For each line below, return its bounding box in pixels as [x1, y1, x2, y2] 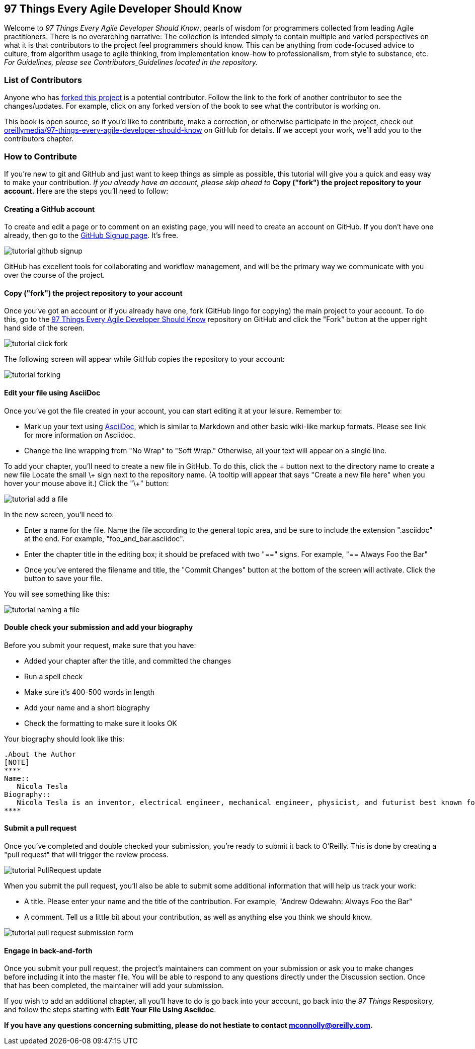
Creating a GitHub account [4, 204, 95, 213]
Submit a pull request [4, 824, 77, 833]
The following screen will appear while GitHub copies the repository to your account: [4, 355, 285, 364]
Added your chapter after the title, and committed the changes [24, 656, 231, 665]
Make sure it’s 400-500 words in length [24, 687, 155, 696]
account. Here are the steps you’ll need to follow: [4, 186, 169, 195]
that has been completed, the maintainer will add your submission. [4, 981, 224, 990]
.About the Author [4, 750, 76, 758]
